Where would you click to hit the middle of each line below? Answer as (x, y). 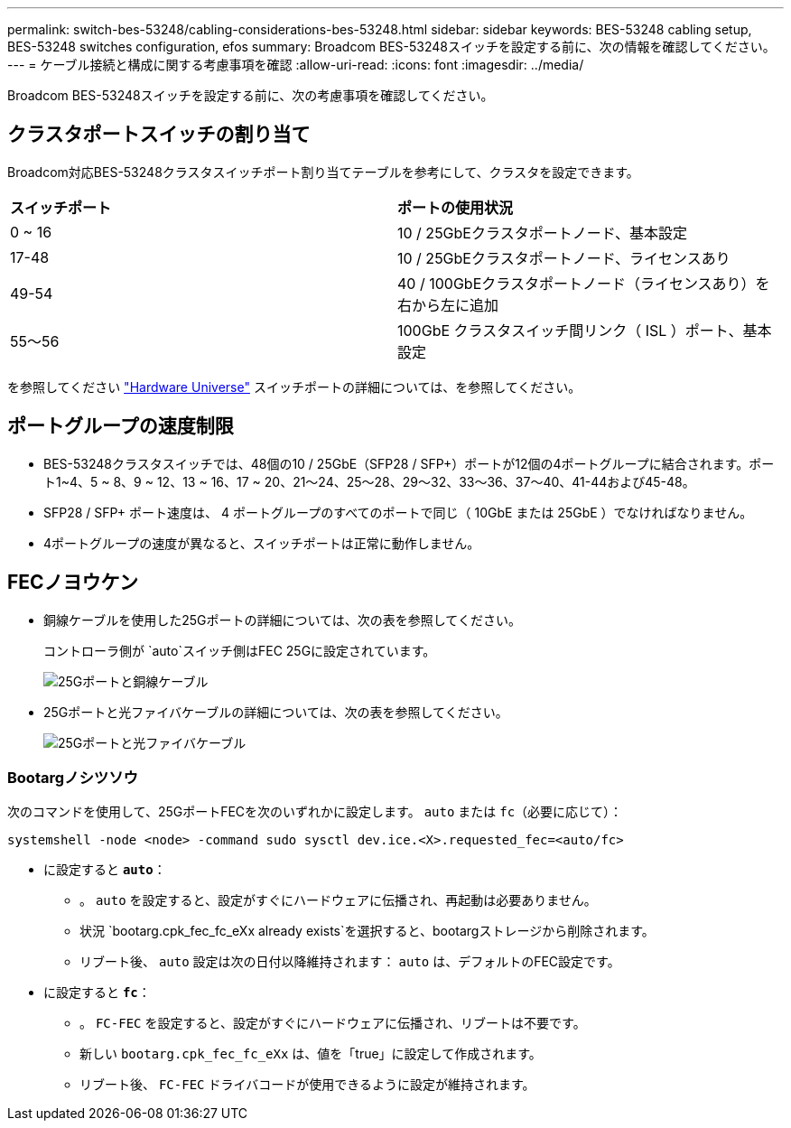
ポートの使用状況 (456, 207)
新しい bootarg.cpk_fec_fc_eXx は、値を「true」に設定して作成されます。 (311, 1054)
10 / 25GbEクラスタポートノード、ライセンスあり (564, 258)
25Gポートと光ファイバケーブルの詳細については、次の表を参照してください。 (276, 712)
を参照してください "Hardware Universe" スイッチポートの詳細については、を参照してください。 (294, 387)
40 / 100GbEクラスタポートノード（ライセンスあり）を (584, 283)
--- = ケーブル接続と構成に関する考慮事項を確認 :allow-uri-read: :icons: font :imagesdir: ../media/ (296, 65)
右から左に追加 (448, 305)
